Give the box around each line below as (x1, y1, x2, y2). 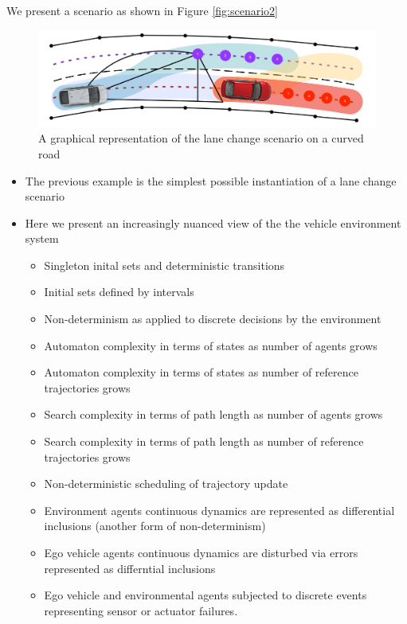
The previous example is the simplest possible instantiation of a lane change (25, 172, 397, 189)
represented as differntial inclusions (44, 560, 216, 576)
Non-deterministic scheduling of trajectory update (44, 475, 288, 492)
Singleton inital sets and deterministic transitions (44, 256, 285, 273)
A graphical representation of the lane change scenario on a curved (38, 130, 364, 146)
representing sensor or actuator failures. (44, 602, 238, 618)
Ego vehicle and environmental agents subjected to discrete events (44, 587, 367, 603)
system (25, 230, 59, 247)
